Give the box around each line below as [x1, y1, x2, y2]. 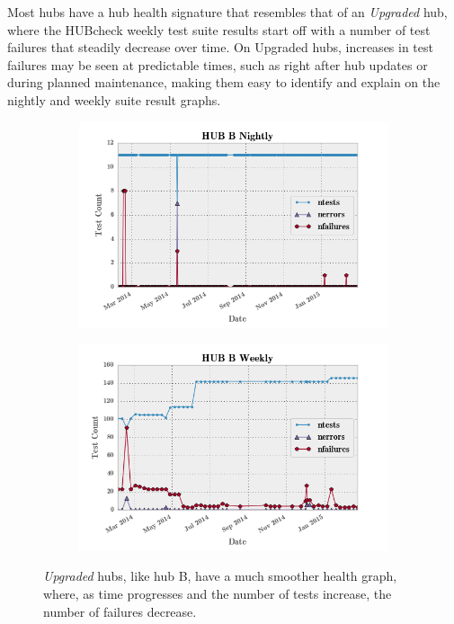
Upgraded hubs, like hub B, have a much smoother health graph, [43, 566, 397, 585]
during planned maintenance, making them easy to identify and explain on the [7, 73, 441, 92]
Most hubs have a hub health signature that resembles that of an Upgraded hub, [7, 3, 448, 21]
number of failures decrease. [43, 602, 197, 620]
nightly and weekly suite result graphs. [7, 90, 221, 109]
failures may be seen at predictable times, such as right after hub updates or [7, 55, 428, 74]
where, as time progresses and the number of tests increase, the [43, 584, 392, 602]
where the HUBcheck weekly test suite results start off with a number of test [7, 20, 431, 39]
